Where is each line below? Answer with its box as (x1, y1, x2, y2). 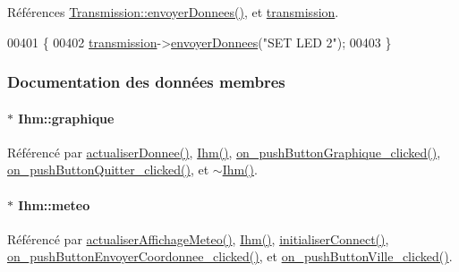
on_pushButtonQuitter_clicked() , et (7, 160, 209, 179)
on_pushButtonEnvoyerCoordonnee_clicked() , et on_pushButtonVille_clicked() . (7, 247, 453, 266)
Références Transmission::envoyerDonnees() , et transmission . (7, 3, 339, 21)
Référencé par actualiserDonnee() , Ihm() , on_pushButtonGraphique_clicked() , (7, 142, 441, 161)
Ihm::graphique (18, 108, 115, 127)
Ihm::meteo (18, 195, 90, 214)
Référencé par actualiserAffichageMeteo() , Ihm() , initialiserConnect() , (7, 229, 389, 248)
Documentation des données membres (7, 71, 285, 93)
